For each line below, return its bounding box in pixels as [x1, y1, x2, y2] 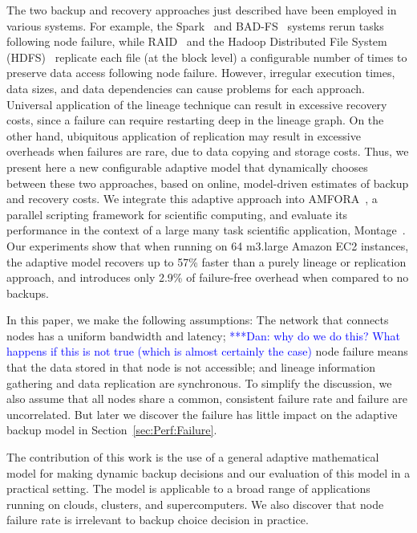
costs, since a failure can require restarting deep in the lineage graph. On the [6, 112, 384, 128]
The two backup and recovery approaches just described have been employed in [6, 2, 397, 18]
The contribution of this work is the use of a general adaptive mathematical [6, 449, 379, 466]
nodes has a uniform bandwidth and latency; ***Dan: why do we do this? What [6, 327, 400, 344]
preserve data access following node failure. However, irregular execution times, [6, 64, 395, 81]
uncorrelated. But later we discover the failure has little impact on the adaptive [6, 405, 398, 422]
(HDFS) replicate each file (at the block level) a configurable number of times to [6, 48, 407, 65]
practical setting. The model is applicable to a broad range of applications [6, 480, 370, 497]
